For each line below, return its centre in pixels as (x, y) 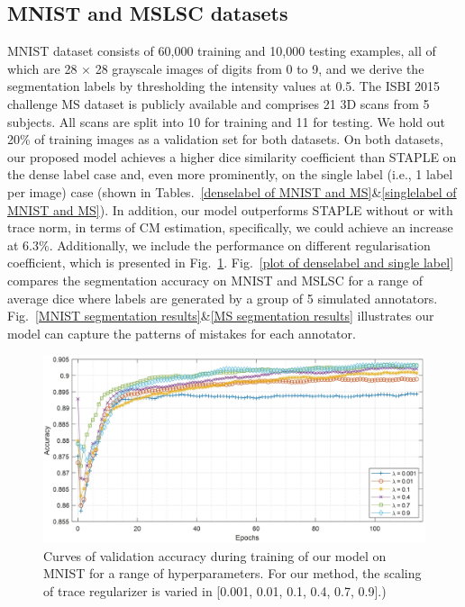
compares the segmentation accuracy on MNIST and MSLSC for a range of (215, 280)
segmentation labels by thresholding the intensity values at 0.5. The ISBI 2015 (224, 86)
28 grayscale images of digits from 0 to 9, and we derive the (260, 68)
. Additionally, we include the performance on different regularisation (240, 245)
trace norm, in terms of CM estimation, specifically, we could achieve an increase (230, 227)
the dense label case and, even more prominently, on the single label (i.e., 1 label (230, 174)
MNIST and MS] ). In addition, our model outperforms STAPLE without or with (230, 209)
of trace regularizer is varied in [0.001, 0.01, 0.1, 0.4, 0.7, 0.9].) (215, 590)
